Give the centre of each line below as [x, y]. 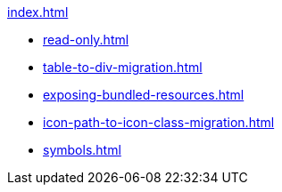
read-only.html [86, 40]
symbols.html [82, 150]
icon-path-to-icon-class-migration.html [159, 122]
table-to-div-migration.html [123, 67]
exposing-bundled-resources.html [144, 95]
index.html [38, 12]
